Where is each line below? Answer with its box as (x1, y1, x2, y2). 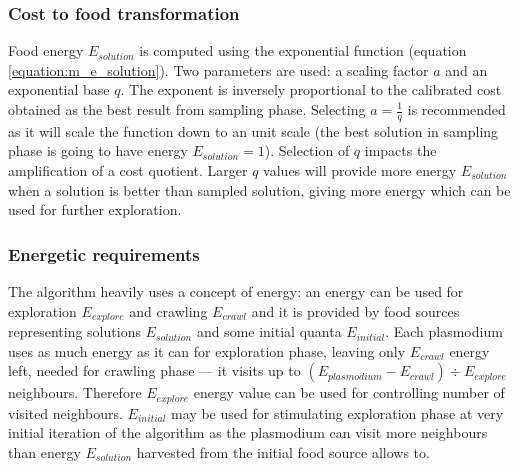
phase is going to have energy (8, 140, 188, 161)
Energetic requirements (8, 241, 200, 266)
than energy (8, 441, 81, 462)
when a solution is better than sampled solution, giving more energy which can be (8, 179, 511, 200)
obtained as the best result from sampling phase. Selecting (8, 99, 366, 119)
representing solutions (8, 321, 141, 342)
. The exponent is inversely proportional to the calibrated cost (120, 79, 502, 100)
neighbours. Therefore (8, 382, 142, 403)
